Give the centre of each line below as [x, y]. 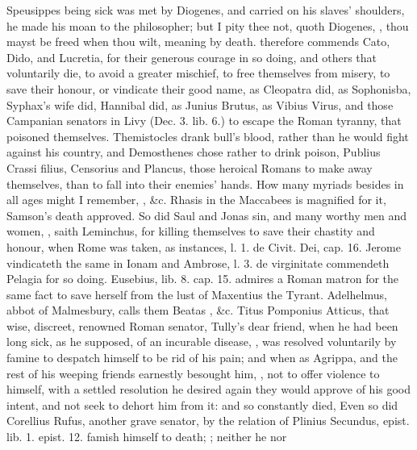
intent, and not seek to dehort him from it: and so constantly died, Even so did [202, 404]
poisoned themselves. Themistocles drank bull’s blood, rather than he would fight [208, 136]
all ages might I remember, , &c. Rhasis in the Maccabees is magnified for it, [196, 200]
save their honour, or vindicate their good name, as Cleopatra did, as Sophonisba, [209, 88]
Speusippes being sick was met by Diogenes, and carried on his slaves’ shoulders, [206, 10]
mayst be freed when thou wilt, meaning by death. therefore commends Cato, [198, 42]
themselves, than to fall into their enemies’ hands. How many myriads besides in [205, 183]
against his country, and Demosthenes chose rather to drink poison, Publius [194, 152]
